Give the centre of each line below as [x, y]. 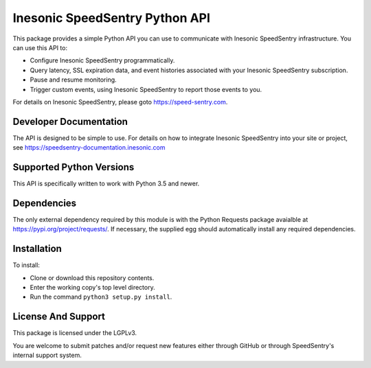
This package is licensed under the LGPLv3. [75, 333]
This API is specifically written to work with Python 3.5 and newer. [106, 184]
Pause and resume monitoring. [73, 80]
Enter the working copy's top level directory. [92, 288]
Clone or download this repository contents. [92, 277]
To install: [26, 265]
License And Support [59, 317]
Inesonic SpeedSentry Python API [112, 18]
